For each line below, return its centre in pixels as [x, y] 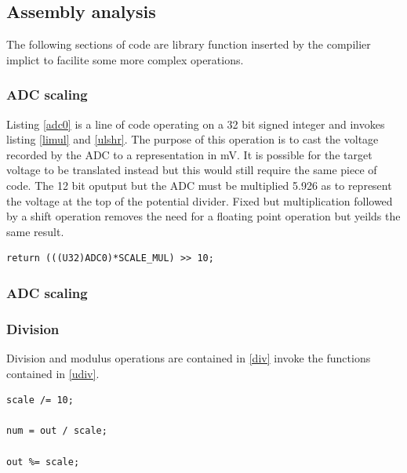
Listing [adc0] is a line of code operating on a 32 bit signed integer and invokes [196, 124]
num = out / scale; [57, 431]
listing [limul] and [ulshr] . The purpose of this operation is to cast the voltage [193, 139]
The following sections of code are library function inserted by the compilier [189, 44]
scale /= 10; [40, 400]
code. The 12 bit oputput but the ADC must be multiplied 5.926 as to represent [199, 185]
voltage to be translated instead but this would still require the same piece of [192, 170]
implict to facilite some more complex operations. [125, 59]
